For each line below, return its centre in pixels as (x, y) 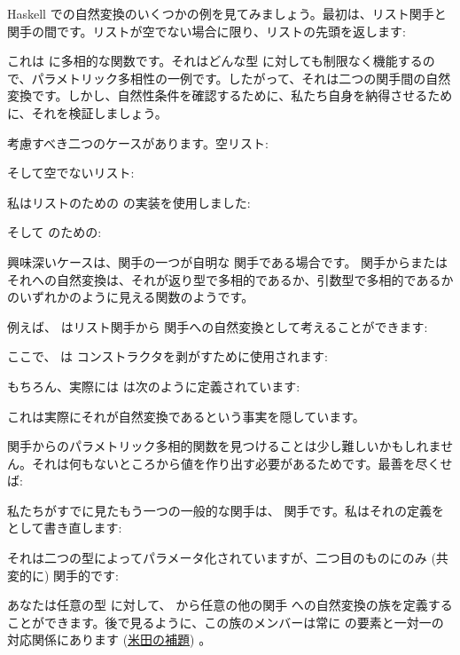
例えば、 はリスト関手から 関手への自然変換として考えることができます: (218, 326)
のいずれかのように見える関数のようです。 (131, 297)
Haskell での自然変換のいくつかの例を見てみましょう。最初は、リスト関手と (227, 13)
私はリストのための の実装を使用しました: (129, 202)
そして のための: (55, 232)
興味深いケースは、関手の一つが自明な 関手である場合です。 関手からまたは (228, 261)
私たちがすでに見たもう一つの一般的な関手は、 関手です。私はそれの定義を (226, 510)
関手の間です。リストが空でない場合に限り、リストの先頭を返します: (207, 31)
